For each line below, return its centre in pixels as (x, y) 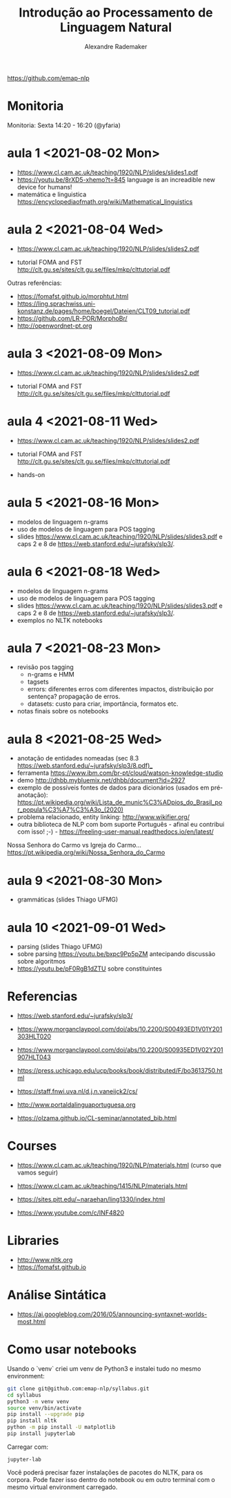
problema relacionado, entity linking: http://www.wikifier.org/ (103, 817)
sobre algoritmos (41, 962)
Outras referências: (34, 283)
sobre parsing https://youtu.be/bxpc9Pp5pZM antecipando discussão (116, 954)
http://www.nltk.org (45, 1260)
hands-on (31, 474)
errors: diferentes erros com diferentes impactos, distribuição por (120, 689)
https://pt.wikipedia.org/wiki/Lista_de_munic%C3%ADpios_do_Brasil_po (120, 803)
